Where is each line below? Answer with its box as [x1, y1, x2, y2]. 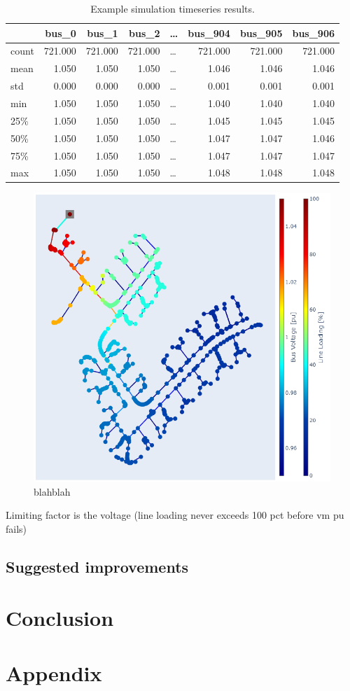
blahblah [34, 484, 71, 498]
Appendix [6, 658, 102, 687]
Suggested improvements [6, 555, 189, 577]
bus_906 [292, 25, 335, 40]
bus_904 [188, 25, 230, 40]
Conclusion [6, 603, 114, 632]
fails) [6, 521, 27, 536]
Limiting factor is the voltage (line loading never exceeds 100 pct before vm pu [6, 508, 344, 522]
